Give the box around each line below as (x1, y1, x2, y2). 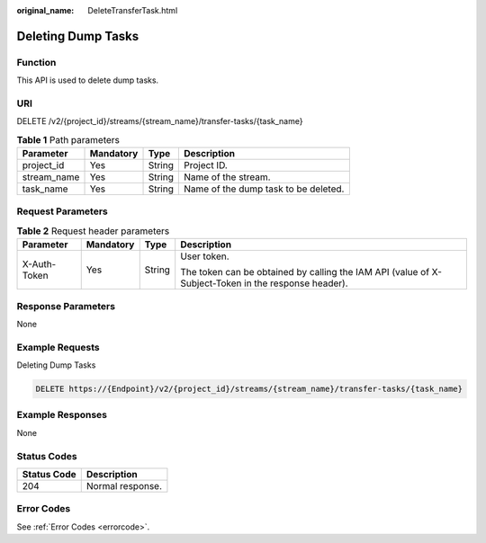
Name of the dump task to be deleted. (183, 182, 345, 195)
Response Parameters (16, 299, 116, 312)
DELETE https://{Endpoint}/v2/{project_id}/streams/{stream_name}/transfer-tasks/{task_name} (35, 384, 463, 395)
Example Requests (16, 341, 100, 353)
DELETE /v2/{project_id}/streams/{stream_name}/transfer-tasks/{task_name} (16, 116, 303, 127)
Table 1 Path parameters (16, 133, 121, 146)
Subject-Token (180, 277, 242, 289)
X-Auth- (22, 258, 57, 271)
